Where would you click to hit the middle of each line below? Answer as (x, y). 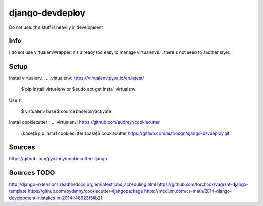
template (18, 191)
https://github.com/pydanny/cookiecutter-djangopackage (85, 191)
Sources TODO (32, 173)
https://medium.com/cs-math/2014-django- (188, 191)
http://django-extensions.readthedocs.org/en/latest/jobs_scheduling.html (83, 184)
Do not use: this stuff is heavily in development (56, 27)
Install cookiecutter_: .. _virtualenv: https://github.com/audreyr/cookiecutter (85, 122)
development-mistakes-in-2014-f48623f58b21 (56, 198)
